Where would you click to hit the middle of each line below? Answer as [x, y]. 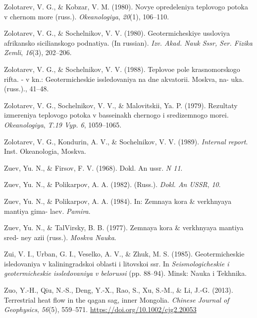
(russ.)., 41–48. [26, 89]
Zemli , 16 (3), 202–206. [38, 52]
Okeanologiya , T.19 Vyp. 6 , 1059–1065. [63, 124]
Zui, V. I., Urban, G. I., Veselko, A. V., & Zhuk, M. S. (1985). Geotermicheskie [124, 254]
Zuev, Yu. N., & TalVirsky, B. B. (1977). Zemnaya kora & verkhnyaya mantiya [124, 227]
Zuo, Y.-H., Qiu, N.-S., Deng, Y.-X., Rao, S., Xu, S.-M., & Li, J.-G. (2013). [119, 290]
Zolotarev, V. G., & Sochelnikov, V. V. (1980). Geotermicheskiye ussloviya [117, 33]
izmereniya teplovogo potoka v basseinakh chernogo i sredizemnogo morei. [116, 115]
